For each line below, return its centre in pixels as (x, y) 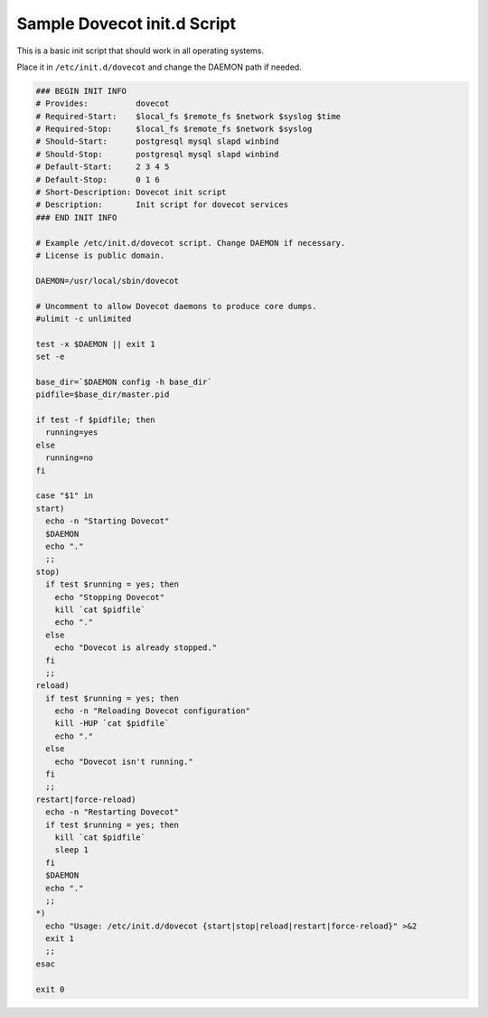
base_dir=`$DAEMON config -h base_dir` (124, 381)
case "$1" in (65, 496)
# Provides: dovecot (103, 104)
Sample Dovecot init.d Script (127, 24)
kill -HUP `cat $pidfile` (112, 724)
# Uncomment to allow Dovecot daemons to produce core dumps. (176, 306)
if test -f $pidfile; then (95, 420)
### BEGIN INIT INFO (81, 91)
